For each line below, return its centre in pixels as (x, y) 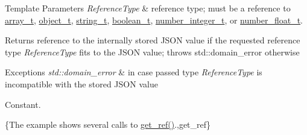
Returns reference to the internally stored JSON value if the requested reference (153, 40)
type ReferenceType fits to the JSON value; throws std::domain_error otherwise (152, 52)
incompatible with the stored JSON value (81, 83)
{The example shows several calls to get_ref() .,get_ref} (108, 124)
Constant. (23, 104)
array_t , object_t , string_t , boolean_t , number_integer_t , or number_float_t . (154, 20)
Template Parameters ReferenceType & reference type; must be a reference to (148, 8)
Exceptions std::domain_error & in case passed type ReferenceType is (134, 72)
